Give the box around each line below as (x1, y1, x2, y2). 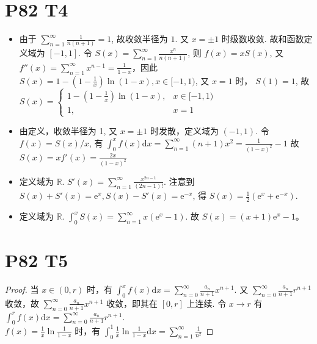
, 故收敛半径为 (111, 32, 168, 45)
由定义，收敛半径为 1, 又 (19, 124, 118, 137)
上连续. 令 (186, 296, 227, 309)
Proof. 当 (5, 283, 39, 296)
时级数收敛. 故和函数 (221, 32, 304, 45)
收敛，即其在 (106, 296, 158, 309)
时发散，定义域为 (150, 124, 219, 137)
